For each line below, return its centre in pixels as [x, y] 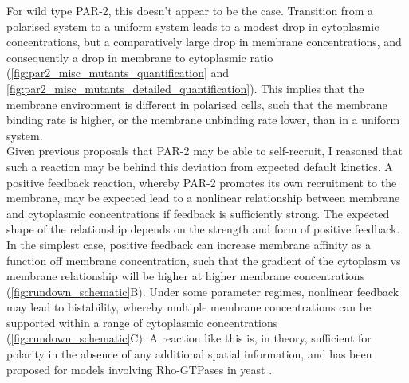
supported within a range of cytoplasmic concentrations [142, 322]
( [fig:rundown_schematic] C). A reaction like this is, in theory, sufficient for [189, 338]
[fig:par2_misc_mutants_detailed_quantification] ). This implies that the [185, 88]
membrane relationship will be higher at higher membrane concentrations [186, 276]
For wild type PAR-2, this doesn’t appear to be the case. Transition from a [190, 10]
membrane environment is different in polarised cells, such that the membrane [197, 104]
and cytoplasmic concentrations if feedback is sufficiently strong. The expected [198, 213]
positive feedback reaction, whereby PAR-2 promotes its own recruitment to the [202, 182]
